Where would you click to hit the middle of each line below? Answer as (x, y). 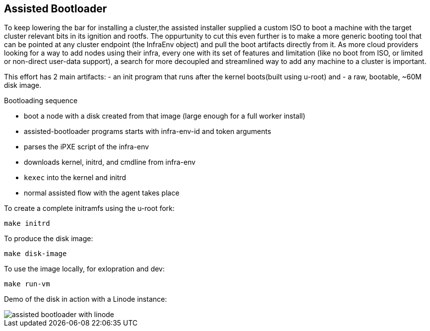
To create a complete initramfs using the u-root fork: (90, 208)
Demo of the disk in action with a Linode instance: (86, 299)
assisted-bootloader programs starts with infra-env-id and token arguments (148, 132)
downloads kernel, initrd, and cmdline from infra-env (110, 162)
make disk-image (35, 254)
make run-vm (27, 284)
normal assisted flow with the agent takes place (102, 193)
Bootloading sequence (41, 101)
